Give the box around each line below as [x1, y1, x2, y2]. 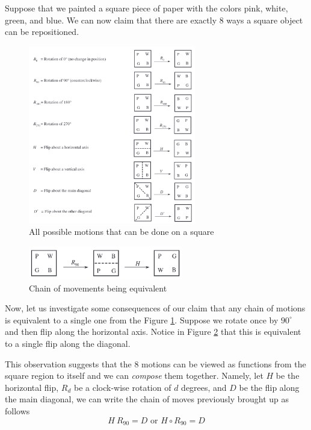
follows [5, 404, 30, 417]
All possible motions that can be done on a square [29, 225, 214, 238]
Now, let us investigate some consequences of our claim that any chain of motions [5, 302, 306, 314]
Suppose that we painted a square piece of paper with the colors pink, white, [5, 2, 288, 14]
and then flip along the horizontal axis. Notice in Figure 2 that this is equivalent [5, 325, 301, 338]
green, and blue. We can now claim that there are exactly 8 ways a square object [5, 13, 303, 26]
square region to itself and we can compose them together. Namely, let [5, 369, 263, 382]
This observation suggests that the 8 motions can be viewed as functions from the [5, 357, 306, 370]
